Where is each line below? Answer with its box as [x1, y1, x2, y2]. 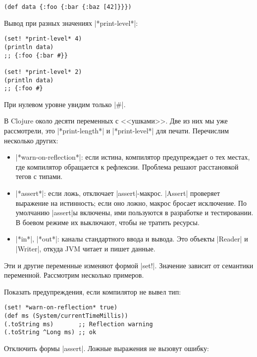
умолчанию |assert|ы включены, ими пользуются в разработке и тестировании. [15, 207, 254, 218]
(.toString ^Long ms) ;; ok [4, 329, 97, 336]
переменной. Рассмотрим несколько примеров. [4, 270, 144, 280]
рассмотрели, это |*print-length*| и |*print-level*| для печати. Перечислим [4, 125, 229, 136]
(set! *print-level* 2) [4, 68, 82, 75]
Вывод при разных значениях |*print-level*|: [4, 17, 138, 28]
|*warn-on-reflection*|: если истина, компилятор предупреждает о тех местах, [15, 152, 250, 162]
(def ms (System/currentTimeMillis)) [4, 312, 128, 319]
